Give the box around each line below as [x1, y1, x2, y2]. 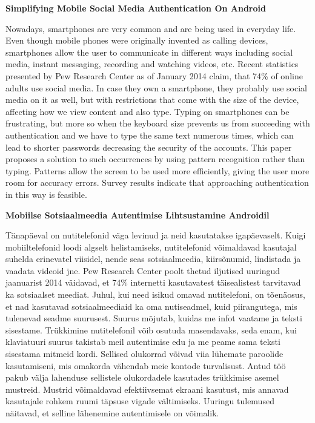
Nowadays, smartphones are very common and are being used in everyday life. [5, 22, 296, 34]
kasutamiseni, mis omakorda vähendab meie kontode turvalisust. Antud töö [5, 359, 286, 372]
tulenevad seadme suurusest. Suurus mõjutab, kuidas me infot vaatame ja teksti [5, 312, 302, 324]
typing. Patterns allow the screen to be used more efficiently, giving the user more [5, 164, 310, 177]
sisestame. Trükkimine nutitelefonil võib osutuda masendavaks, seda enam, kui [5, 323, 297, 336]
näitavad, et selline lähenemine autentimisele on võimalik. [5, 407, 219, 419]
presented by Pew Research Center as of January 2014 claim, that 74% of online [5, 69, 303, 82]
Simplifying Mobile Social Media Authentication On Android [5, 2, 266, 14]
